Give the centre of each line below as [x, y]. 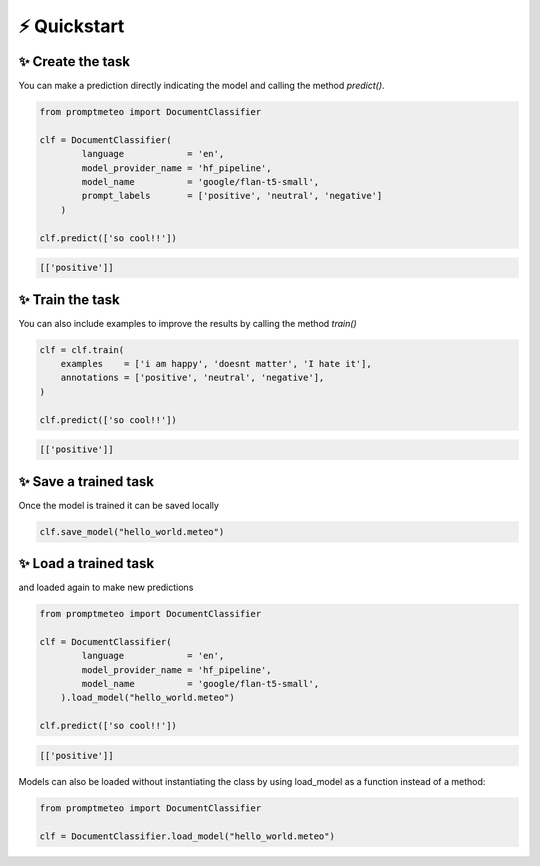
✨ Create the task [74, 61]
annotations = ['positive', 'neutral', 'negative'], [192, 378]
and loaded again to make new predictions [106, 587]
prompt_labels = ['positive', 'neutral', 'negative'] [232, 196]
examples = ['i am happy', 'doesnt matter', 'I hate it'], [216, 364]
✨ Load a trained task [86, 563]
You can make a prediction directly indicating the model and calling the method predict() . [201, 86]
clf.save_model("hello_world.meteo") [132, 531]
